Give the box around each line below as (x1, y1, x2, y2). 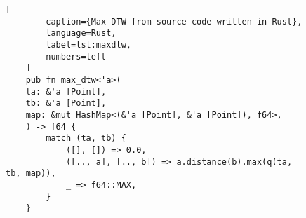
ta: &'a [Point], (25, 86, 107, 97)
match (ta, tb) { (46, 133, 126, 144)
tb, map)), (6, 168, 56, 179)
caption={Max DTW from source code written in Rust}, (46, 16, 302, 27)
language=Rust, (46, 28, 117, 39)
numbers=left (46, 51, 107, 62)
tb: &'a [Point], (25, 98, 107, 109)
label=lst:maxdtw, (46, 39, 131, 50)
